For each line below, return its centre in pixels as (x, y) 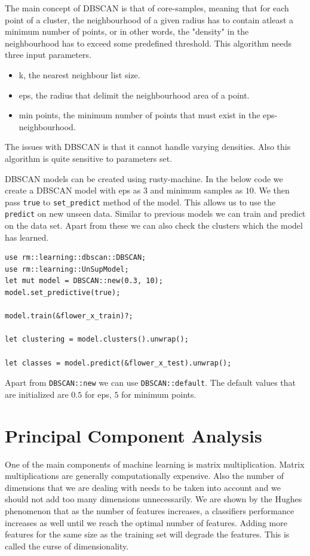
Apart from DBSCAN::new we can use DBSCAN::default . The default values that (150, 383)
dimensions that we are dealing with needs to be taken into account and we (143, 487)
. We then (271, 190)
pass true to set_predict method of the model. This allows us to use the (140, 202)
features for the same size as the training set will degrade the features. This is (147, 534)
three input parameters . (48, 55)
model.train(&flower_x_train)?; (69, 316)
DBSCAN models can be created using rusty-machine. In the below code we (144, 178)
